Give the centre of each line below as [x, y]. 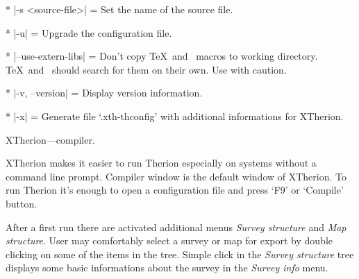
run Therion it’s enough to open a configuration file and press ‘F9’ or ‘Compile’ [175, 190]
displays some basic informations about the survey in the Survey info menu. [167, 268]
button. [22, 203]
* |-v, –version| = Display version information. [104, 93]
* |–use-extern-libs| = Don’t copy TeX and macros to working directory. [162, 56]
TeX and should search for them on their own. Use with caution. [146, 69]
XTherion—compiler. [50, 139]
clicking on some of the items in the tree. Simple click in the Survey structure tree [180, 254]
